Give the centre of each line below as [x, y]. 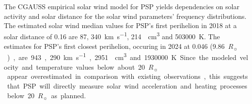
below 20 [21, 95]
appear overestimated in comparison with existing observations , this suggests [127, 76]
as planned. [69, 95]
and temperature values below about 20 [83, 67]
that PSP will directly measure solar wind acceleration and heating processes [127, 86]
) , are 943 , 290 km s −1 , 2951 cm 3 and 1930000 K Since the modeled [122, 57]
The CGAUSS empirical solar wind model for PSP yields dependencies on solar [122, 6]
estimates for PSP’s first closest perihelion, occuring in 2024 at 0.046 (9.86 [114, 46]
